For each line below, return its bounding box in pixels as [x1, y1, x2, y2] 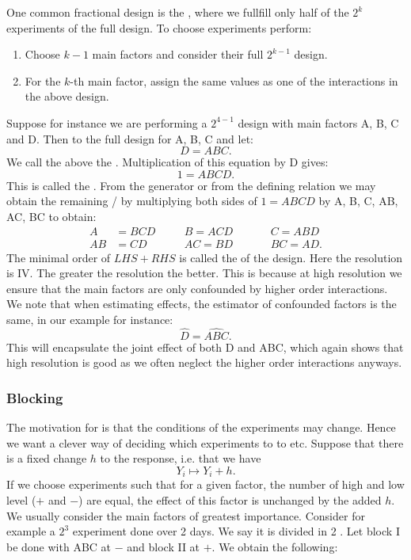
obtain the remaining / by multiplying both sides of [6, 192, 257, 209]
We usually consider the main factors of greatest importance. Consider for [6, 507, 365, 524]
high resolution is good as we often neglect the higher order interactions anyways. [6, 354, 402, 371]
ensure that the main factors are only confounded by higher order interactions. [6, 280, 388, 296]
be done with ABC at [6, 538, 112, 554]
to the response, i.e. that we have [100, 450, 261, 467]
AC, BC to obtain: [6, 208, 97, 224]
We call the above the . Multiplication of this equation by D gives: [6, 154, 329, 170]
